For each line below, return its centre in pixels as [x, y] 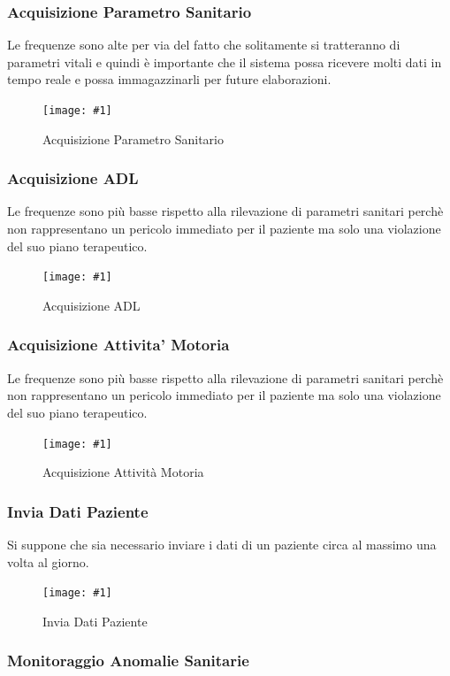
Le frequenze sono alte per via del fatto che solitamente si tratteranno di [204, 45]
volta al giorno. [48, 561]
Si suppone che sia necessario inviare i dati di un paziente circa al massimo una [222, 544]
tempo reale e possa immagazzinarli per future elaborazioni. [169, 79]
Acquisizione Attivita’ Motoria [118, 345]
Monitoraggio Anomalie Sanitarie [128, 661]
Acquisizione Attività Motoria [123, 472]
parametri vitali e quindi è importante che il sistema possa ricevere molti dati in [225, 61]
